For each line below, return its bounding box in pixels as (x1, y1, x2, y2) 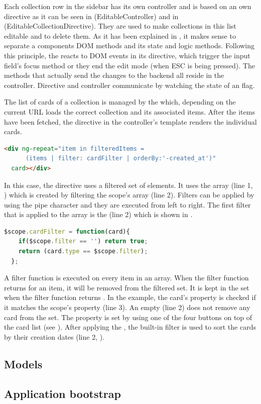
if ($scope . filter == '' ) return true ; (18, 238, 148, 245)
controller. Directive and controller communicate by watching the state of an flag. (4, 79, 255, 90)
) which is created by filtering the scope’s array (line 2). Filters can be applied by (4, 189, 254, 200)
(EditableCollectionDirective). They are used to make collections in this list (4, 21, 236, 31)
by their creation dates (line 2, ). (4, 331, 105, 342)
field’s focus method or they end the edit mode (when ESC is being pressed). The (4, 60, 255, 70)
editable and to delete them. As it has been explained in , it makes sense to (4, 30, 236, 41)
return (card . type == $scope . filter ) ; (18, 248, 148, 255)
